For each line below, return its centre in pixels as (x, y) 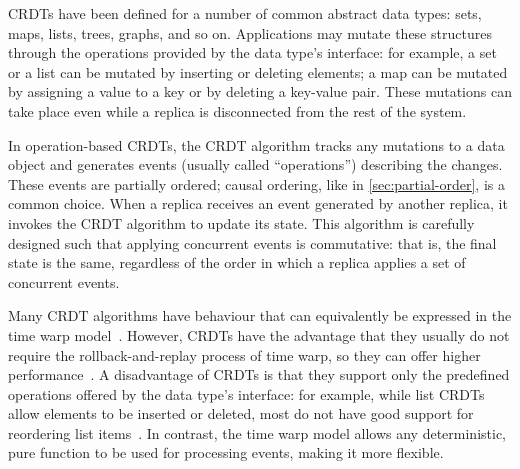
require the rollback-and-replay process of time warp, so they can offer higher (244, 354)
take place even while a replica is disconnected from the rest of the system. (237, 110)
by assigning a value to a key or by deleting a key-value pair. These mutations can (260, 91)
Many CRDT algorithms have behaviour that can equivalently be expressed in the (260, 315)
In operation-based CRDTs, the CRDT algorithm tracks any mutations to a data (256, 144)
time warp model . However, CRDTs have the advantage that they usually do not (259, 334)
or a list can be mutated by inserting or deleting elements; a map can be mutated (258, 71)
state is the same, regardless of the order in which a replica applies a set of (237, 262)
